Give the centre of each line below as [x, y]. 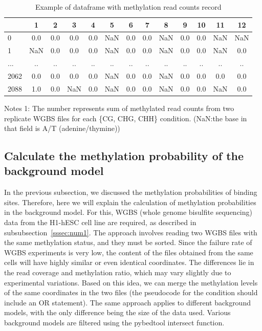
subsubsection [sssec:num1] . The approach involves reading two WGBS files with [131, 232]
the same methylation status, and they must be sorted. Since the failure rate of [128, 242]
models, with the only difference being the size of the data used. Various [117, 312]
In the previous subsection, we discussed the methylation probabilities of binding [131, 192]
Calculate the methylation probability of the [124, 156]
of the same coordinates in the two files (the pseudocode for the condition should [131, 292]
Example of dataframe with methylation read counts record [128, 7]
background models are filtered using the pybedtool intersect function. [114, 322]
